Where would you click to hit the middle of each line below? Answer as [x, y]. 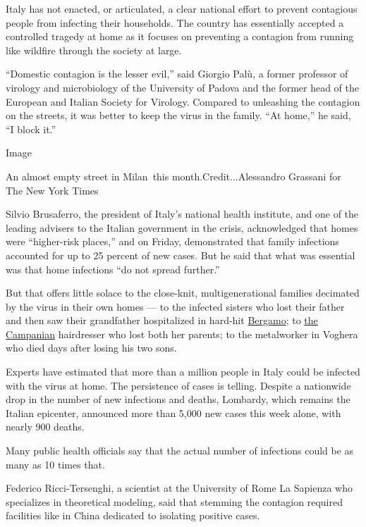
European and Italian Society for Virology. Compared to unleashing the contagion [183, 101]
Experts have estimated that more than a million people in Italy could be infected [183, 372]
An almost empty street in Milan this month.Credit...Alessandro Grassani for [173, 176]
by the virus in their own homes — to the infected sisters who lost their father [175, 306]
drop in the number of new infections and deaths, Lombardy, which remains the [178, 399]
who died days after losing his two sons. [91, 348]
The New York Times [52, 190]
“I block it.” [31, 129]
